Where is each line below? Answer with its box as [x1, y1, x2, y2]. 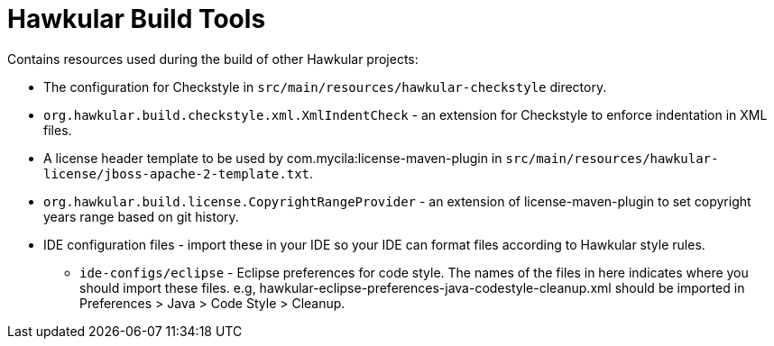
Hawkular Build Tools [7, 4, 266, 34]
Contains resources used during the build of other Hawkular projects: [7, 50, 419, 67]
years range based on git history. [43, 208, 239, 224]
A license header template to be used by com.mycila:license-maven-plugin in [43, 150, 502, 166]
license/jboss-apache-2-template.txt [43, 166, 310, 181]
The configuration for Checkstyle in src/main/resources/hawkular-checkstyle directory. [43, 78, 607, 95]
